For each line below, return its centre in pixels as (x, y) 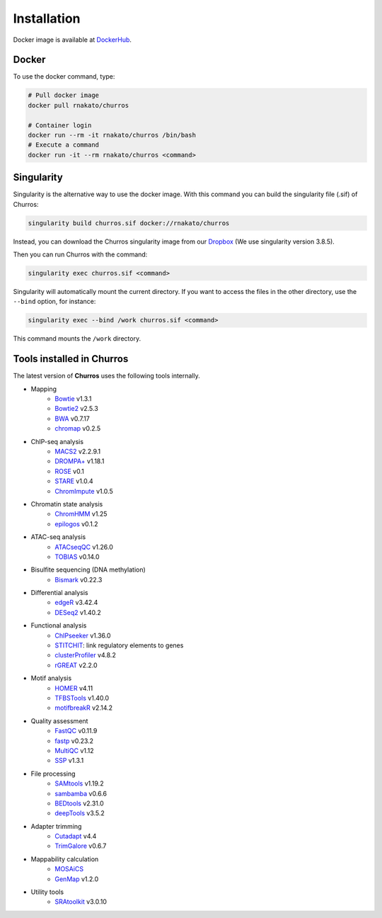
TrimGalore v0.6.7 (81, 846)
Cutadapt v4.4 (76, 837)
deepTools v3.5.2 (80, 813)
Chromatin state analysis (67, 504)
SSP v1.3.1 (69, 761)
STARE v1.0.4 (74, 481)
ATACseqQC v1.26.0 (84, 547)
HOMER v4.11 (74, 688)
